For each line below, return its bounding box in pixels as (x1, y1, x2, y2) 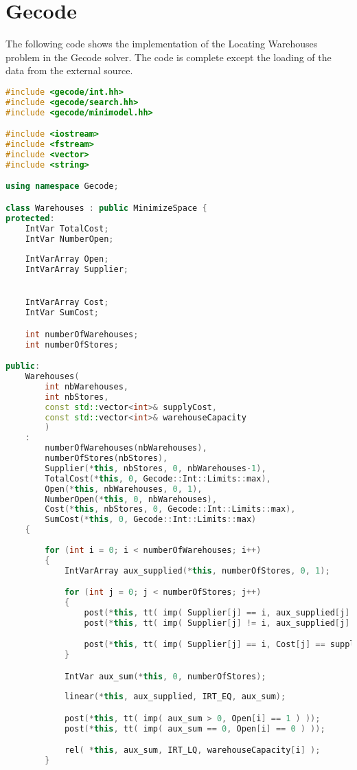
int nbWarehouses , (45, 381, 129, 392)
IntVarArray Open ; (25, 254, 109, 264)
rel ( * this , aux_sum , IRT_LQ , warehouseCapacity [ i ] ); (64, 745, 321, 756)
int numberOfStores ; (25, 339, 119, 350)
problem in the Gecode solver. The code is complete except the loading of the (5, 49, 332, 64)
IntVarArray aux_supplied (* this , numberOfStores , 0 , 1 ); (64, 565, 330, 576)
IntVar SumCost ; (25, 308, 100, 318)
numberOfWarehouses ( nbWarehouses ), (45, 443, 207, 453)
